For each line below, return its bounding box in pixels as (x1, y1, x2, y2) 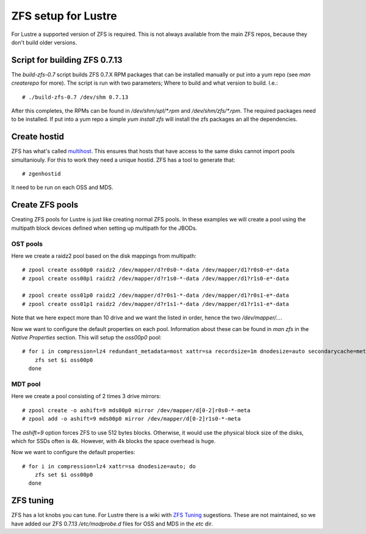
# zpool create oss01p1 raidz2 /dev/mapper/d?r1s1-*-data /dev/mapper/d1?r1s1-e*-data (22, 301, 289, 307)
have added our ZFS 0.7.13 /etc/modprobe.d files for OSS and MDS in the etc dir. (11, 520, 213, 527)
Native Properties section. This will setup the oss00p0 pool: (11, 334, 162, 341)
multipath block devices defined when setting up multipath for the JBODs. (11, 224, 198, 232)
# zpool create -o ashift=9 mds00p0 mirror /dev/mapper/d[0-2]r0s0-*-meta (22, 407, 251, 414)
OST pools (11, 240, 43, 248)
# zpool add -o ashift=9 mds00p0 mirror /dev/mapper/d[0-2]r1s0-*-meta (22, 415, 241, 422)
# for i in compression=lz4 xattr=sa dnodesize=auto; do (22, 463, 196, 469)
